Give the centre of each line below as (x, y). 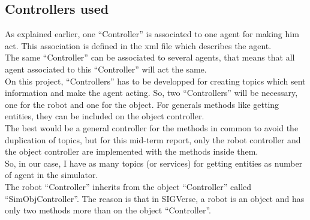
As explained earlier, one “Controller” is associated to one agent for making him (152, 34)
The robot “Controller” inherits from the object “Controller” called (128, 186)
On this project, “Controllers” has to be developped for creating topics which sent (155, 81)
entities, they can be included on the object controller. (105, 116)
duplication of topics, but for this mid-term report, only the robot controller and (153, 139)
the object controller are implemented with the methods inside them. (132, 151)
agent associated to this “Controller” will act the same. (106, 69)
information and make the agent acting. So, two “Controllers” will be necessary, (151, 93)
